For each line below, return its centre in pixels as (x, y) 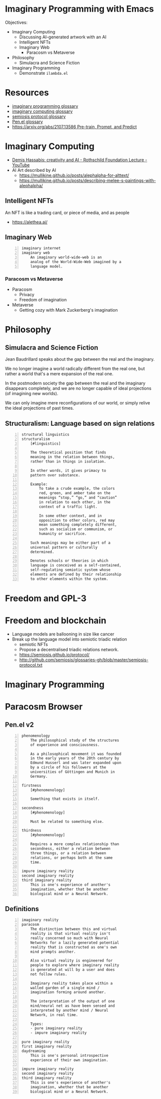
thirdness (31, 831)
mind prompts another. (53, 952)
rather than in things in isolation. (68, 462)
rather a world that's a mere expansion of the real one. (59, 374)
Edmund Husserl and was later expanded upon (76, 763)
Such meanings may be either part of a (70, 543)
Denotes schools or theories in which (69, 561)
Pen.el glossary (27, 121)
